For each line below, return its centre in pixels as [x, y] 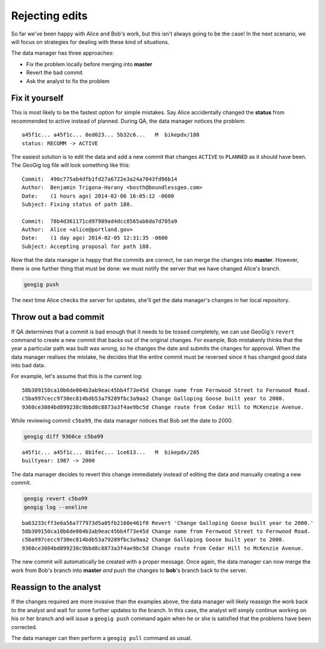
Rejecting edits [49, 16]
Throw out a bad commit [58, 317]
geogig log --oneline [56, 507]
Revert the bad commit [54, 73]
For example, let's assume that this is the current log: [77, 376]
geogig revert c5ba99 [56, 499]
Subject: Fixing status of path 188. [78, 204]
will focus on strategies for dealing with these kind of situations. [90, 42]
